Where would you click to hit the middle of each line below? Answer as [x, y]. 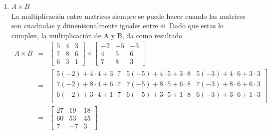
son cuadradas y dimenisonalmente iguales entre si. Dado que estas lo [117, 26]
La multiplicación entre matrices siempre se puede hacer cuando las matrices [128, 16]
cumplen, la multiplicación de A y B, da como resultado [97, 35]
